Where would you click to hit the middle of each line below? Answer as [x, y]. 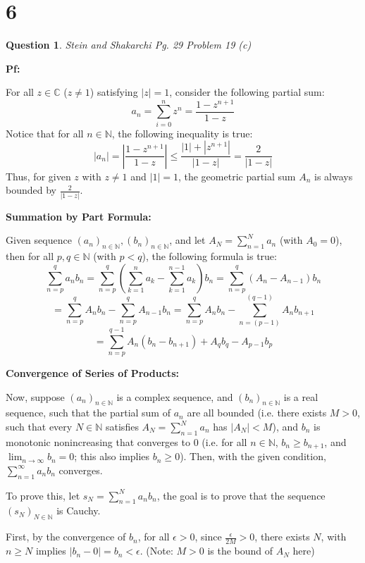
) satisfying [114, 92]
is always [334, 176]
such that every [39, 426]
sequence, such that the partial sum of [88, 413]
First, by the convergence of [66, 537]
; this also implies [112, 456]
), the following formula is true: [209, 256]
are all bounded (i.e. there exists [257, 413]
